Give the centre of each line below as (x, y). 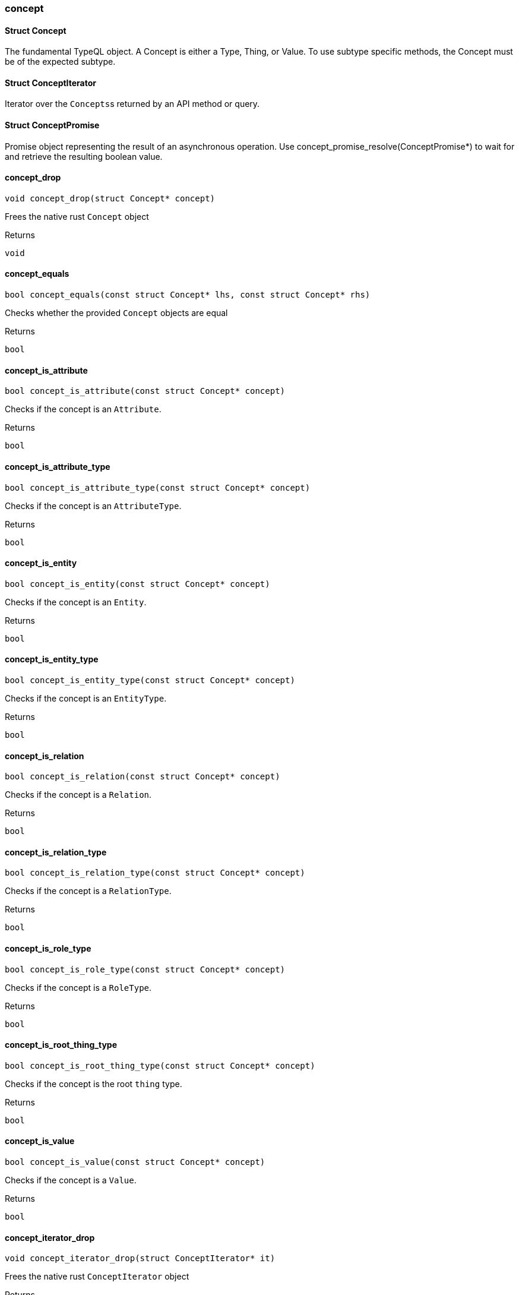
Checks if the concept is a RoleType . (78, 987)
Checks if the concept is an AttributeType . (93, 506)
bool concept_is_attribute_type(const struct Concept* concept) (158, 487)
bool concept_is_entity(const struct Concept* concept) (137, 584)
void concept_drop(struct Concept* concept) (110, 198)
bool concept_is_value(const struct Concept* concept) (135, 1162)
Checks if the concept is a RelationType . (88, 891)
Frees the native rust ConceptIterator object (97, 1277)
